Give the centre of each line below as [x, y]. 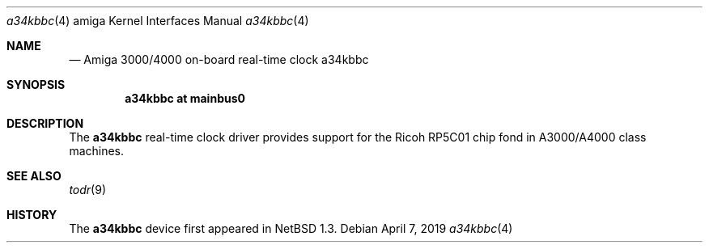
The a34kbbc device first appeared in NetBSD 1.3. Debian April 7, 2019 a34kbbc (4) [291, 228]
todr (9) [88, 190]
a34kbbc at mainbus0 [185, 98]
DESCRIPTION [45, 123]
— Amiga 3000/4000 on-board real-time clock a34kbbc [219, 59]
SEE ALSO [34, 176]
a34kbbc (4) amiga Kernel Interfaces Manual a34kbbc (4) [158, 21]
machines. [97, 151]
